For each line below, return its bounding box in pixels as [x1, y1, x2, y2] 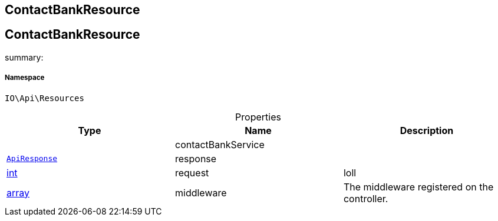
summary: [5, 52, 44, 62]
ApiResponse [6, 154, 58, 163]
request [174, 166, 209, 179]
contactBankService [174, 138, 265, 150]
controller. [343, 192, 388, 205]
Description [400, 124, 454, 136]
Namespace [5, 73, 45, 82]
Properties [235, 110, 281, 123]
